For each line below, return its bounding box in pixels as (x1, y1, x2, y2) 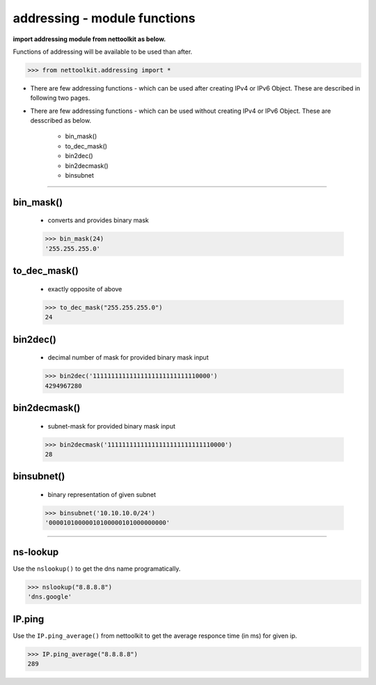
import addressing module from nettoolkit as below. (13, 35, 166, 43)
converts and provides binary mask (47, 216, 149, 224)
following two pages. (30, 94, 91, 102)
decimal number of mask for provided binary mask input (47, 353, 209, 362)
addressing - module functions (13, 10, 196, 26)
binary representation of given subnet (47, 490, 156, 498)
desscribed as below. (30, 116, 92, 125)
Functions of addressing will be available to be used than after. (13, 47, 193, 56)
